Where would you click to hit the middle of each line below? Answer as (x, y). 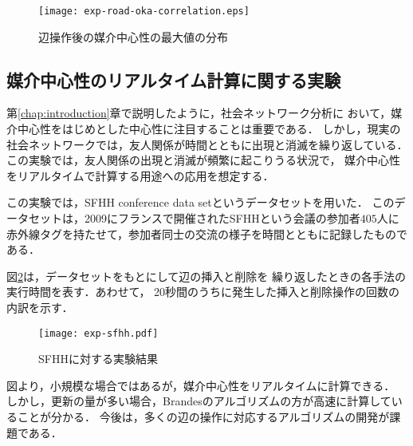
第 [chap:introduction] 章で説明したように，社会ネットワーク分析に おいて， (199, 113)
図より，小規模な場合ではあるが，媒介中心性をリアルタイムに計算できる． (201, 385)
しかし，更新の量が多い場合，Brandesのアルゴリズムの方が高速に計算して (199, 401)
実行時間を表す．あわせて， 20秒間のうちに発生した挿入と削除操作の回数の (203, 292)
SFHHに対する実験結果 (98, 359)
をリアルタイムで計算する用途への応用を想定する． (140, 175)
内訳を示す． (40, 307)
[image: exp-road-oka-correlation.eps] (144, 11)
